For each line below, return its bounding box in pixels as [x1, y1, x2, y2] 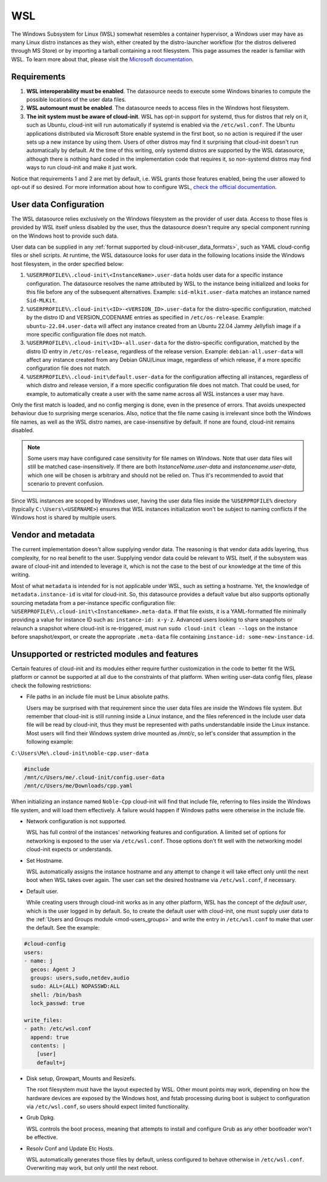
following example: [26, 738, 74, 746]
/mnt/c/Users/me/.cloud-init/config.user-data [24, 773, 165, 781]
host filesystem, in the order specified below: [11, 260, 124, 267]
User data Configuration [11, 199, 105, 209]
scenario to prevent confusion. [27, 480, 104, 487]
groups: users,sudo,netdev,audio [30, 974, 130, 981]
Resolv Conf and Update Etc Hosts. [26, 1144, 114, 1152]
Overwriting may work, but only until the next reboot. [26, 1164, 159, 1172]
